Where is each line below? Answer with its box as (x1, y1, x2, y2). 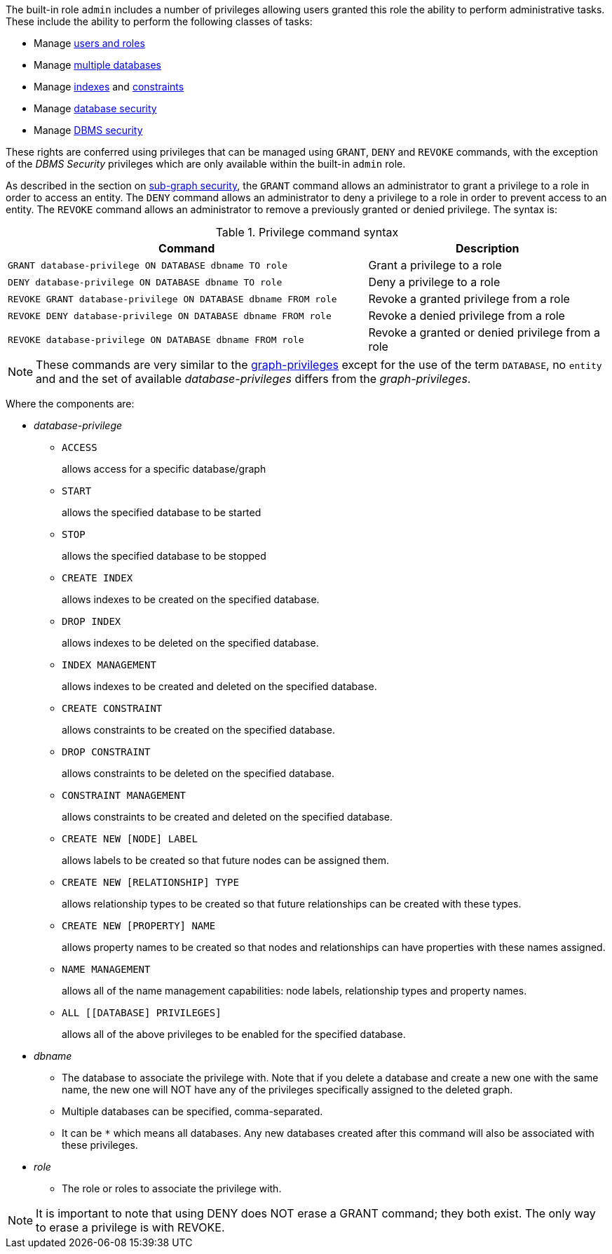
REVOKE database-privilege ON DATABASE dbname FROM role (8, 334, 304, 345)
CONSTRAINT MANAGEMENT (62, 790, 186, 801)
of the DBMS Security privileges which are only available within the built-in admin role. (6, 158, 406, 170)
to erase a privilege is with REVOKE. (36, 1220, 225, 1234)
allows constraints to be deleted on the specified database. (62, 767, 335, 779)
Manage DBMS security (34, 124, 143, 136)
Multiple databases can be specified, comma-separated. (62, 1105, 323, 1117)
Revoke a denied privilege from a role (368, 309, 565, 323)
